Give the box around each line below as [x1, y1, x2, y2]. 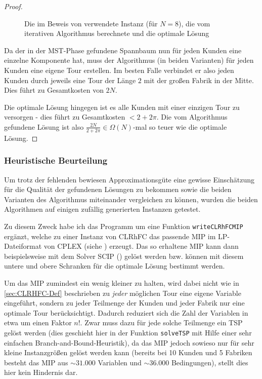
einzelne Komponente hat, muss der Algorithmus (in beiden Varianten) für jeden [4, 55, 254, 65]
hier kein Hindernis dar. [4, 367, 78, 377]
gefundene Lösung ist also [4, 121, 84, 132]
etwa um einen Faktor [4, 317, 72, 328]
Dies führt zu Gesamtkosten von [4, 85, 104, 95]
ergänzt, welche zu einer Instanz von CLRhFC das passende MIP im [4, 231, 216, 241]
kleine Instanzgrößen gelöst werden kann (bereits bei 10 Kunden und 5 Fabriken [4, 347, 252, 358]
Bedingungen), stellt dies [171, 357, 248, 367]
